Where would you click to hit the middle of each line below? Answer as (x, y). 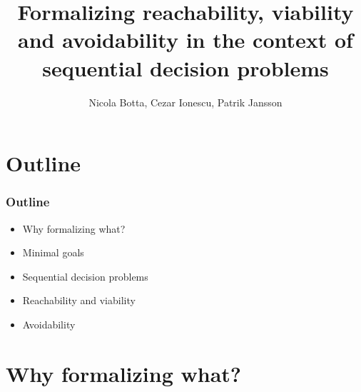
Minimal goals (53, 252)
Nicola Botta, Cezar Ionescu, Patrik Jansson (185, 102)
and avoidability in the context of (185, 40)
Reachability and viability (79, 300)
